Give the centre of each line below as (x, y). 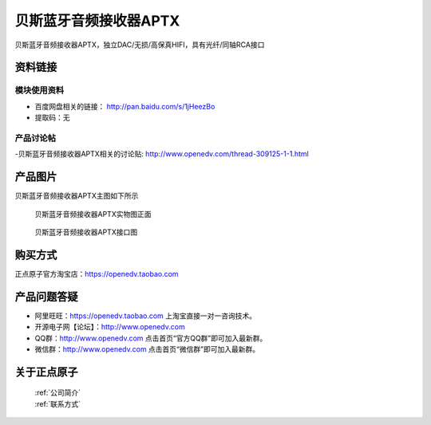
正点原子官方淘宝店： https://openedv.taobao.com (97, 273)
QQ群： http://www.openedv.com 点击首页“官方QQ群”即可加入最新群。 (151, 338)
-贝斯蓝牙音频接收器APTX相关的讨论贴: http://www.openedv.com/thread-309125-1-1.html (162, 154)
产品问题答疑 (46, 296)
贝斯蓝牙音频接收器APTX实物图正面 (93, 214)
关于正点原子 (46, 372)
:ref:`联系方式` (58, 403)
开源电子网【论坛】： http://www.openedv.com (110, 327)
